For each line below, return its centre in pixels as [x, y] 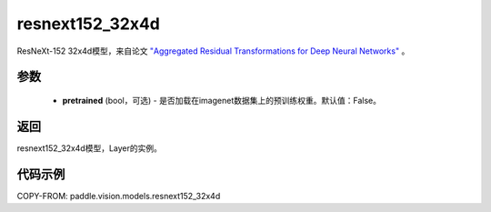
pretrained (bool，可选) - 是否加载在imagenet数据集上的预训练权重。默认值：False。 [222, 100]
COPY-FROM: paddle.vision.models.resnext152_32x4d [119, 196]
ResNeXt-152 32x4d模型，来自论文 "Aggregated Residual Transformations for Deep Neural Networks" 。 [213, 51]
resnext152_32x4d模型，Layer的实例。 [90, 148]
